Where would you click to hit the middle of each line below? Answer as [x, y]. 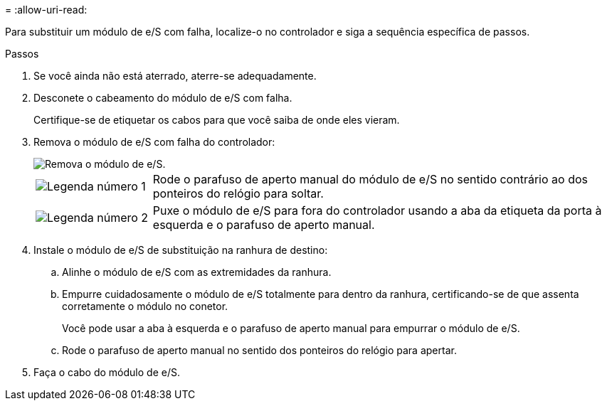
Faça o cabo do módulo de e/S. [107, 372]
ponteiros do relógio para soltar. [238, 193]
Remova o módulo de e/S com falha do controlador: [154, 142]
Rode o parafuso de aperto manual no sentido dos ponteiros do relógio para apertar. [259, 350]
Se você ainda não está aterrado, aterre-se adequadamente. [175, 76]
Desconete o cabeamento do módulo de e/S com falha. [163, 98]
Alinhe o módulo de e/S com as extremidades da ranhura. [197, 272]
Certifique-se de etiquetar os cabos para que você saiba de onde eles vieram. [217, 120]
